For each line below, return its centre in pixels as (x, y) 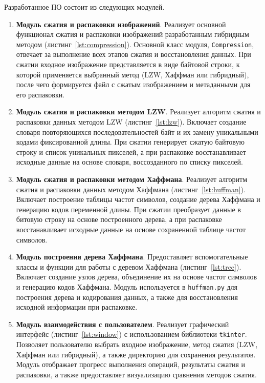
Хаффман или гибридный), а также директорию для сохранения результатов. (136, 354)
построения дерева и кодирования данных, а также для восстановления (127, 297)
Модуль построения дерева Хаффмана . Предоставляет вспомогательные (132, 257)
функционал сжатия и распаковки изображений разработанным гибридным (132, 34)
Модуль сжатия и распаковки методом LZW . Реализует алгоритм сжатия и (138, 112)
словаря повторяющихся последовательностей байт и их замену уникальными (137, 132)
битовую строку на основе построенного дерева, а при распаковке (119, 219)
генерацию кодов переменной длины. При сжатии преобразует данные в (128, 209)
